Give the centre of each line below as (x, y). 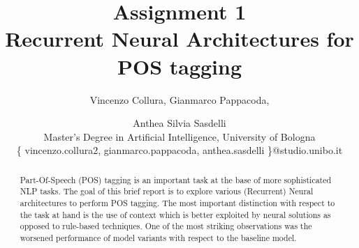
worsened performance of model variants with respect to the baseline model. (158, 237)
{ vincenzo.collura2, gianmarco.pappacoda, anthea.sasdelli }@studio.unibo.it (179, 150)
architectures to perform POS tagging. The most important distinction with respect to (177, 202)
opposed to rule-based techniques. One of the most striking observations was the (166, 226)
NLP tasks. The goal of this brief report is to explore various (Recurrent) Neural (167, 191)
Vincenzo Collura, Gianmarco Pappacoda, (179, 99)
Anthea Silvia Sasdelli (179, 123)
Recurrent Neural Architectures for (179, 39)
